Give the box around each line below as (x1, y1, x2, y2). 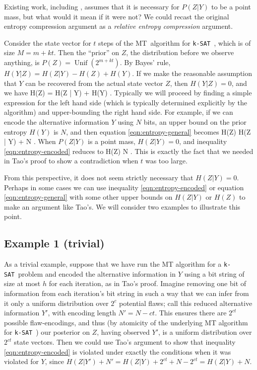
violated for (4, 356, 39, 367)
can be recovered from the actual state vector (25, 77, 163, 88)
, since (45, 356, 64, 367)
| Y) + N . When (4, 136, 56, 147)
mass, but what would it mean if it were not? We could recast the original (4, 11, 229, 21)
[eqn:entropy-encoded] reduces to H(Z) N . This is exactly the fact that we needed (4, 146, 254, 156)
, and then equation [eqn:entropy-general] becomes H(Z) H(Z (66, 126, 251, 137)
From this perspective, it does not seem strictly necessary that (4, 172, 193, 182)
